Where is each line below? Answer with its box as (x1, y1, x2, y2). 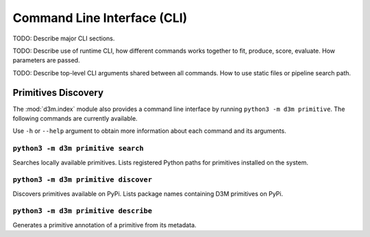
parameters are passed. (12, 56, 80, 64)
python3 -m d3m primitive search (12, 144, 144, 153)
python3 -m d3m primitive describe (12, 206, 153, 216)
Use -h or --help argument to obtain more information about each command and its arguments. (12, 127, 287, 135)
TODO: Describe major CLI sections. (12, 34, 115, 42)
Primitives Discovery (12, 86, 104, 99)
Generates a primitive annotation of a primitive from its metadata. (12, 221, 197, 229)
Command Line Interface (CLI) (12, 10, 188, 25)
